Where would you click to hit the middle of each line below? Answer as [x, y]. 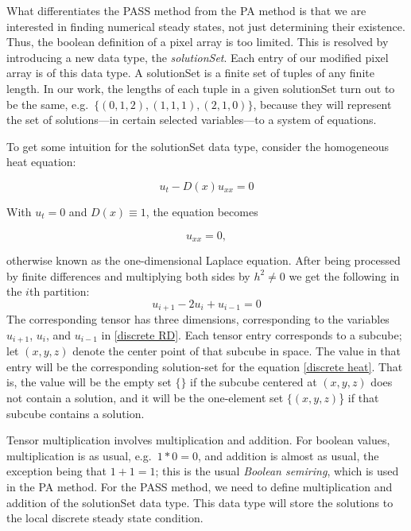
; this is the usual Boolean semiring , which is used [277, 471]
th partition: [59, 291]
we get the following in [344, 275]
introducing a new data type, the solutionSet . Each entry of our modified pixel [198, 57]
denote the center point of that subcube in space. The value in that [237, 351]
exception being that [57, 471]
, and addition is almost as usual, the [288, 455]
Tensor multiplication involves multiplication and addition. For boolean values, [198, 440]
